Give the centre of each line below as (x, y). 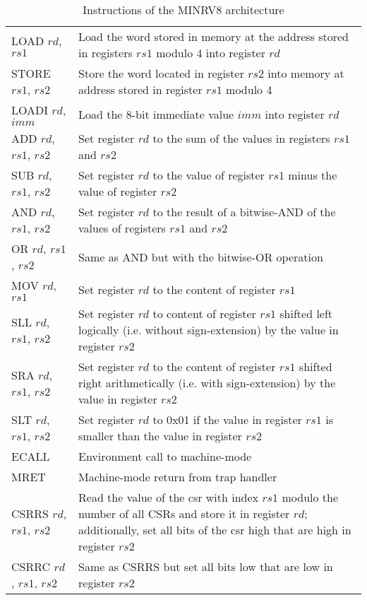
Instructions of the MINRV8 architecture (183, 10)
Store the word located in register (161, 73)
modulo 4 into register (211, 53)
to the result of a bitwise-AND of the (244, 212)
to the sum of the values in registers (241, 138)
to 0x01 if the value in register (227, 419)
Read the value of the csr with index (169, 497)
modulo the (310, 497)
